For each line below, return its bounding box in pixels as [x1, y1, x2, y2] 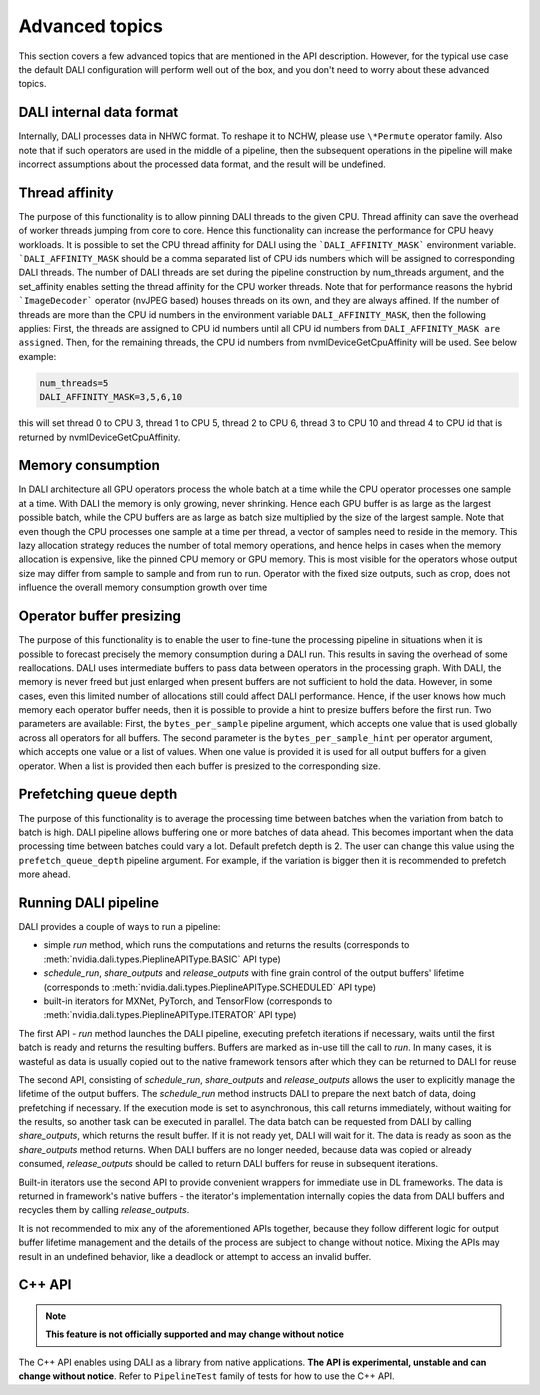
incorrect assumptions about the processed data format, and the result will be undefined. [18, 158, 387, 170]
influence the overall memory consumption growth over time [18, 581, 268, 594]
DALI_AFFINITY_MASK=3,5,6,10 [39, 391, 183, 403]
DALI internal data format [18, 104, 179, 121]
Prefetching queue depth [18, 786, 178, 803]
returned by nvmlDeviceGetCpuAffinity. [18, 431, 181, 443]
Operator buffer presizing [18, 608, 182, 625]
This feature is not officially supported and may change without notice [45, 1328, 345, 1340]
